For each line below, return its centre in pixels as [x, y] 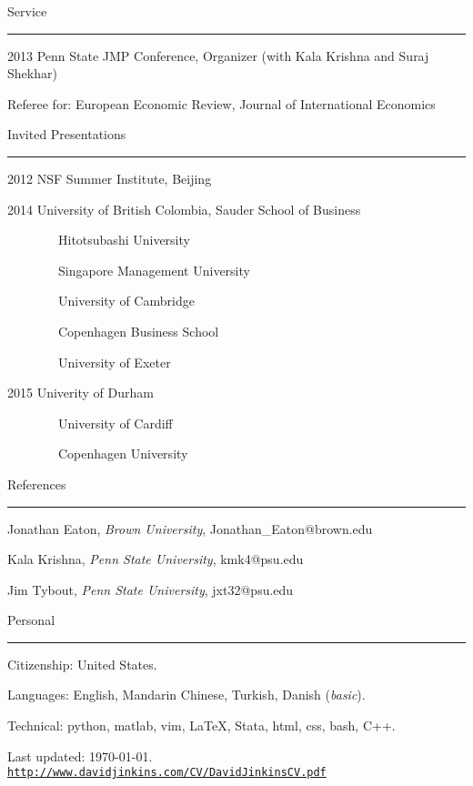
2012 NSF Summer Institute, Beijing [110, 178]
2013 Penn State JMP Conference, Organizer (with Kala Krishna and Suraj [218, 55]
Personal [31, 620]
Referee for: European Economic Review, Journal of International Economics [221, 103]
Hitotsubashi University [124, 240]
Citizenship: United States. [82, 664]
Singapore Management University [154, 270]
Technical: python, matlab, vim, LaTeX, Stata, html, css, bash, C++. [201, 726]
